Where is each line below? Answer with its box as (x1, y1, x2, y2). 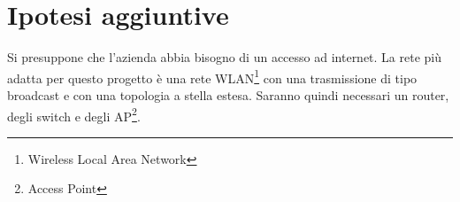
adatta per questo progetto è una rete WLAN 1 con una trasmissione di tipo (7, 66, 418, 87)
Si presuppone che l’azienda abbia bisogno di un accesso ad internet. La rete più (7, 48, 442, 66)
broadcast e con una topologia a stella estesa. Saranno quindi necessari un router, (7, 85, 449, 104)
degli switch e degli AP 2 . (7, 104, 141, 125)
